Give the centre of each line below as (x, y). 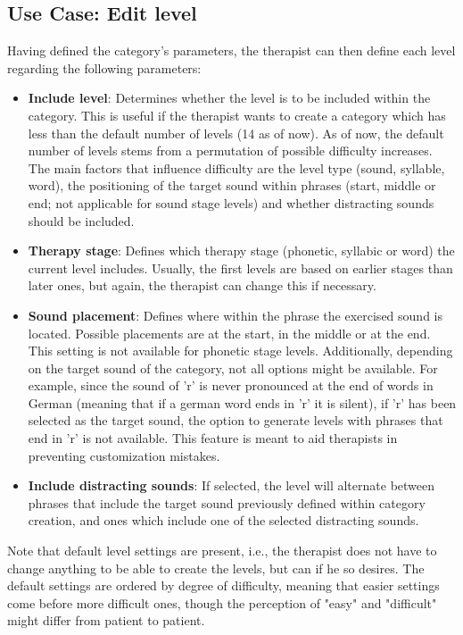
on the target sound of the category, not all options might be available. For (233, 368)
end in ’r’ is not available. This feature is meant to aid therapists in (213, 438)
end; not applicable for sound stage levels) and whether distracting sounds (231, 202)
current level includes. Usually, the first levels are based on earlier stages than (240, 267)
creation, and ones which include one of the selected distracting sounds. (223, 520)
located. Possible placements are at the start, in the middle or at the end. (229, 333)
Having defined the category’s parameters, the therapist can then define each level (231, 50)
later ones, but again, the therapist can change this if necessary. (202, 285)
